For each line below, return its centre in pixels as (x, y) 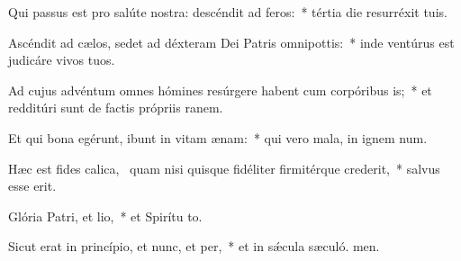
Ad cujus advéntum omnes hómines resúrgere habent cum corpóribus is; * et (220, 90)
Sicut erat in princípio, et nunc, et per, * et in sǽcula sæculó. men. (194, 246)
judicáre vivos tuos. (62, 60)
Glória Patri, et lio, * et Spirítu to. (105, 216)
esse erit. (32, 186)
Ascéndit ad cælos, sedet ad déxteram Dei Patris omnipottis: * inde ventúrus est (231, 42)
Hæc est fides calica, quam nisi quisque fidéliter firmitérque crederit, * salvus (224, 168)
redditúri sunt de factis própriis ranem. (116, 108)
